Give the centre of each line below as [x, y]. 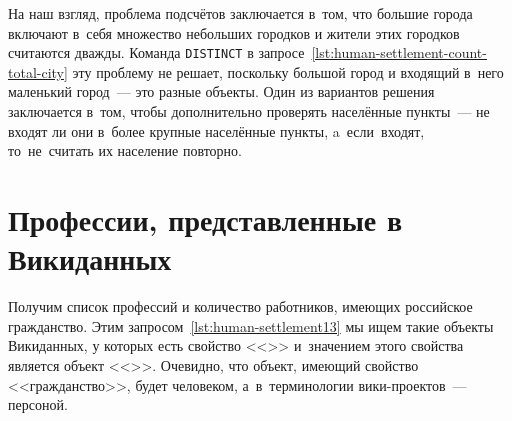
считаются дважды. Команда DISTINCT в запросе [156, 52]
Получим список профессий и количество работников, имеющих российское [240, 306]
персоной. [38, 404]
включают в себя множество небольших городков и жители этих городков [234, 32]
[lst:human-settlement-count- [399, 52]
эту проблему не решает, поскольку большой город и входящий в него [288, 71]
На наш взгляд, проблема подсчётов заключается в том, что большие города [240, 13]
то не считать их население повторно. [125, 150]
